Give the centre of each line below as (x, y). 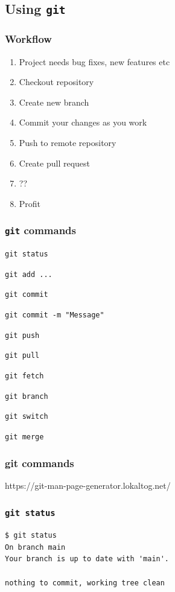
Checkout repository (56, 82)
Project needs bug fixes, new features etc (94, 61)
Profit (30, 203)
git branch (27, 396)
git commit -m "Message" (55, 315)
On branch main (35, 547)
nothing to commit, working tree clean (85, 583)
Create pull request (55, 163)
